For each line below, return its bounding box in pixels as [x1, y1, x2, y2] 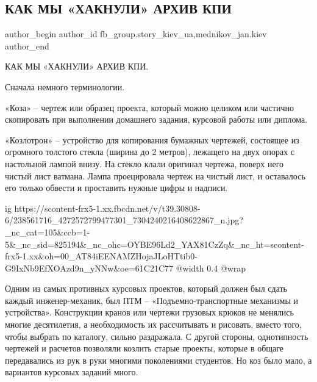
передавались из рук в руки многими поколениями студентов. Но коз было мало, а [5, 353, 312, 366]
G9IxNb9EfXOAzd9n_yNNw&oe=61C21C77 [5, 261, 174, 274]
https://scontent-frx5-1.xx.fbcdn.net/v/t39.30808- [14, 201, 201, 214]
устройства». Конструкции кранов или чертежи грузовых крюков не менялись [5, 306, 294, 319]
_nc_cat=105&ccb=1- [5, 225, 90, 238]
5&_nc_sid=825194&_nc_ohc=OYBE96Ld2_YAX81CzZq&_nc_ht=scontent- [5, 237, 304, 250]
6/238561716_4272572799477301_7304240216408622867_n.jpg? [5, 214, 243, 226]
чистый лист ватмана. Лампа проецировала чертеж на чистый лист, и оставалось [5, 169, 305, 182]
